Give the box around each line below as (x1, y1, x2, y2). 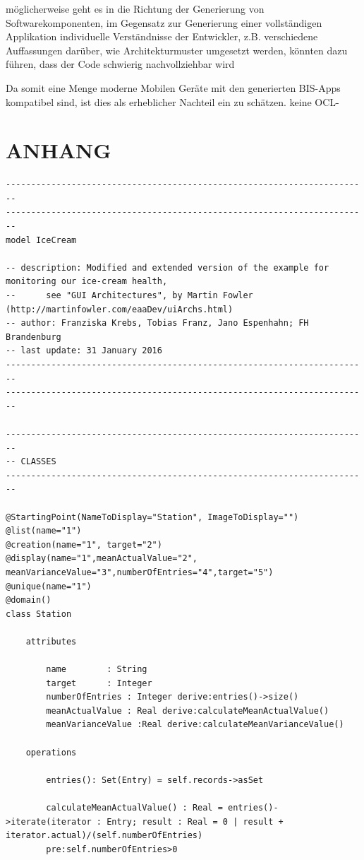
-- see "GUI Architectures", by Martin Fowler (6, 290, 253, 301)
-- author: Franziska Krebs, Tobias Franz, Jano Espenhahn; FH (6, 318, 309, 329)
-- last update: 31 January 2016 (6, 346, 162, 356)
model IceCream (6, 235, 77, 245)
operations (25, 747, 77, 758)
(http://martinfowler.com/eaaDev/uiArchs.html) (6, 304, 233, 314)
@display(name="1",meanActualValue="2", (6, 553, 198, 564)
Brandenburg (6, 331, 61, 342)
